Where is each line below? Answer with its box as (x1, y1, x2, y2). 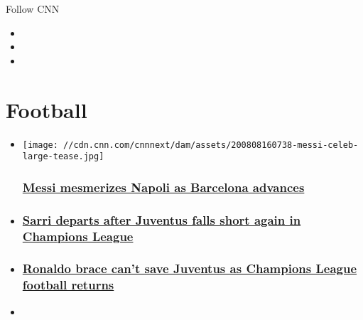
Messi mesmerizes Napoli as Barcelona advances (22, 178, 305, 196)
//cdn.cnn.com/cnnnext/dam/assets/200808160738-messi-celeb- (63, 139, 359, 150)
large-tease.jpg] (22, 151, 104, 162)
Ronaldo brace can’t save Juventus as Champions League (22, 260, 357, 277)
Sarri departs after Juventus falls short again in (22, 210, 301, 228)
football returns (22, 276, 114, 294)
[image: (22, 139, 58, 150)
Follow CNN (6, 1, 60, 16)
